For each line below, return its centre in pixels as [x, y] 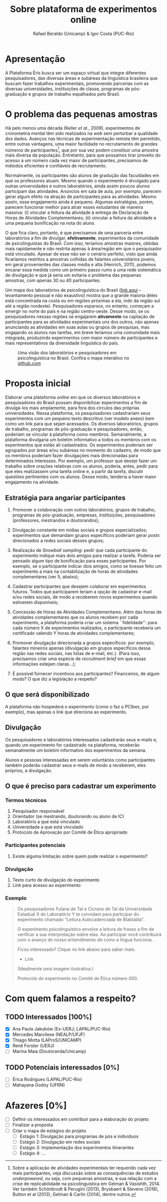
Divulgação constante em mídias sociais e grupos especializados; [80, 530]
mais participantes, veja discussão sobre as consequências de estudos [85, 1173]
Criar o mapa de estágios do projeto [49, 1131]
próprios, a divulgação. [29, 770]
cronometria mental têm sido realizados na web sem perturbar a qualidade [82, 133]
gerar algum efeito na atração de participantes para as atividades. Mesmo [81, 197]
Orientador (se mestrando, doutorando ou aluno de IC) [68, 817]
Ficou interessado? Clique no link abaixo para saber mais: [76, 949]
